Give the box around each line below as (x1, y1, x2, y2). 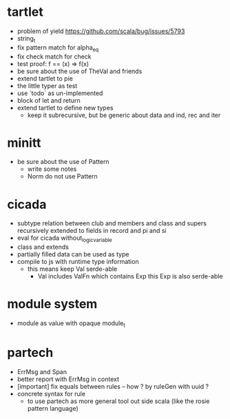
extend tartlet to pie (17, 74, 74, 83)
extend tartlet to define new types (17, 103, 114, 112)
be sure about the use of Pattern (17, 158, 109, 166)
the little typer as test (17, 81, 78, 90)
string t (17, 34, 36, 44)
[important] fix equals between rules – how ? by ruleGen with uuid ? (17, 382, 209, 390)
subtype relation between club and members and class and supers (17, 219, 207, 227)
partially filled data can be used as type (17, 250, 129, 258)
